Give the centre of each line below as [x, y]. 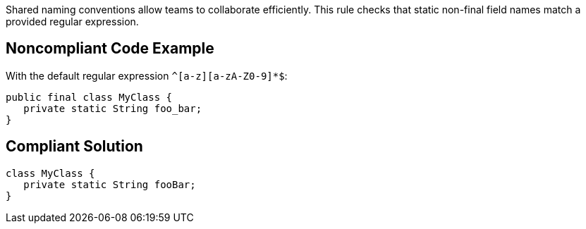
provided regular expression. [72, 21]
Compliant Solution [74, 147]
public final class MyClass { [89, 97]
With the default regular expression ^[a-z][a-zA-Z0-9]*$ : [147, 75]
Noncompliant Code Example [110, 49]
